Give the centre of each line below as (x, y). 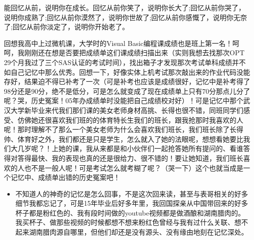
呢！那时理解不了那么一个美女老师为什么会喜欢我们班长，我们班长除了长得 (124, 129)
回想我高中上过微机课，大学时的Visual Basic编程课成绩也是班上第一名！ (118, 43)
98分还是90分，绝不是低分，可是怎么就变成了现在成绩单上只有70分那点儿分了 (127, 91)
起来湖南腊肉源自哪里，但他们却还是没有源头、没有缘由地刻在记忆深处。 (132, 232)
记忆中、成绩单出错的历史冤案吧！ (65, 177)
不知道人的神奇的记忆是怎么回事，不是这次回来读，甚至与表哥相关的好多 (132, 193)
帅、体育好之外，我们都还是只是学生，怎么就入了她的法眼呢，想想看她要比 (124, 139)
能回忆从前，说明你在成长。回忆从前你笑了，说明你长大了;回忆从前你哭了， (125, 7)
